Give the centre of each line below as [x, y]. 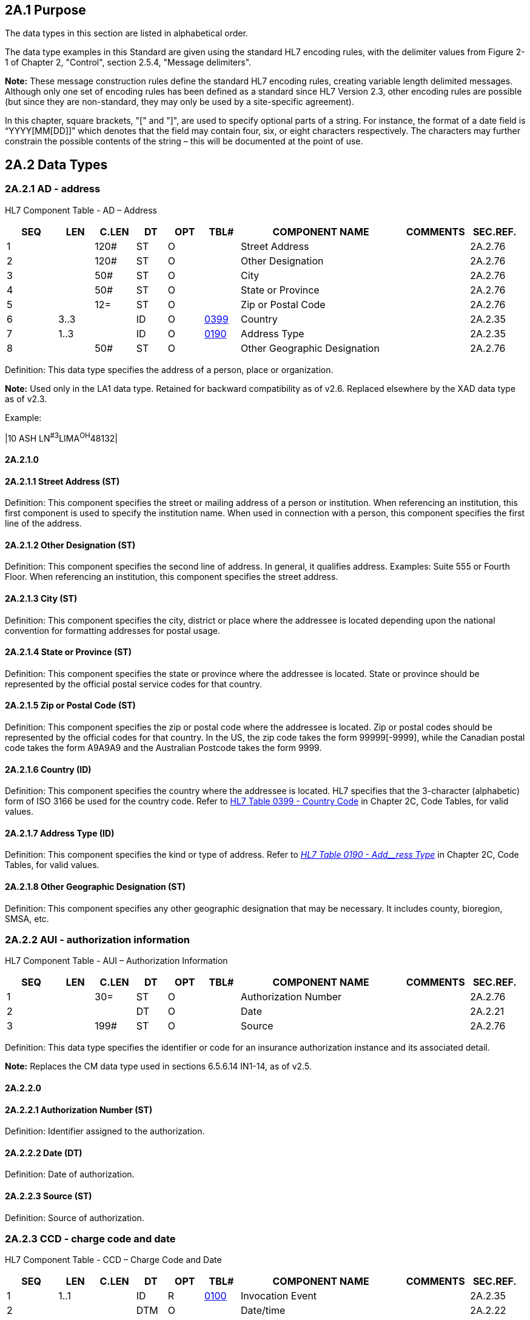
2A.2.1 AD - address [53, 189]
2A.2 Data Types [56, 164]
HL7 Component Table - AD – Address [81, 210]
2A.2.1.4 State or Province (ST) [68, 652]
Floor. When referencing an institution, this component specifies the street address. [172, 577]
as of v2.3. [26, 399]
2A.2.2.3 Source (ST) [49, 1196]
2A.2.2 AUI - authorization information [97, 940]
